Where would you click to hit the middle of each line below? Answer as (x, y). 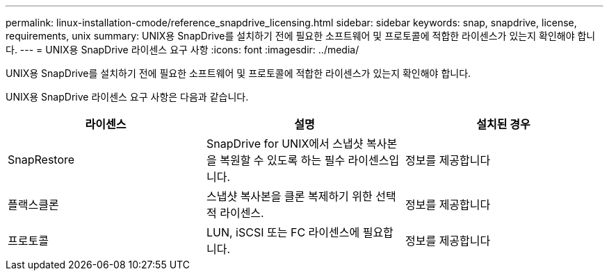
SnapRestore (41, 159)
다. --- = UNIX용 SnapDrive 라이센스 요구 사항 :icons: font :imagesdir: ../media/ (182, 50)
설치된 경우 (503, 124)
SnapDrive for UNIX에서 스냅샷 (285, 144)
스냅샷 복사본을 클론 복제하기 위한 (289, 196)
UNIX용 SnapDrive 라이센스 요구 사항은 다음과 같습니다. (127, 97)
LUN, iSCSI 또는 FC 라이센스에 (283, 232)
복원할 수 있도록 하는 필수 (283, 160)
